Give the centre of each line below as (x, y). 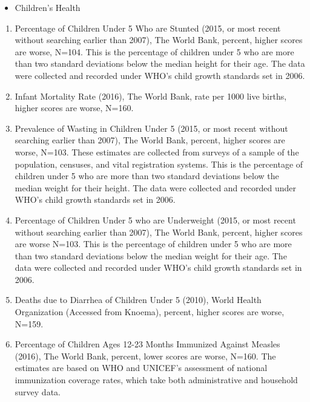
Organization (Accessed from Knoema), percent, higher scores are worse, (150, 312)
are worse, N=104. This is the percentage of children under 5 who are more (154, 51)
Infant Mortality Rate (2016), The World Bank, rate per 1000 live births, (151, 96)
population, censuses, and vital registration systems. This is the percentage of (159, 164)
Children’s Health (48, 7)
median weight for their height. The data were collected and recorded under (155, 187)
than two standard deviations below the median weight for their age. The (151, 255)
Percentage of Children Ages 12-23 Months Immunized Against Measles (147, 344)
